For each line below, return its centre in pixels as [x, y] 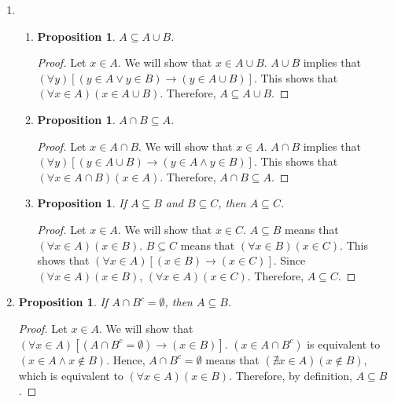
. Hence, [126, 359]
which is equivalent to [71, 375]
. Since [289, 260]
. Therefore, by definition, [291, 375]
